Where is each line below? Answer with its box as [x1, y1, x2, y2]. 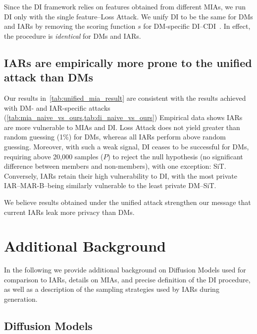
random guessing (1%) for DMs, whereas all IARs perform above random [4, 132, 226, 142]
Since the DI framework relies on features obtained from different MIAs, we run [4, 1, 246, 11]
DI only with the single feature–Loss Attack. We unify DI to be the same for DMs [4, 11, 253, 21]
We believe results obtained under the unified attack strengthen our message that [4, 197, 251, 207]
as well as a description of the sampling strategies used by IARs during [4, 284, 219, 294]
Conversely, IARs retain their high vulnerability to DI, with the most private [4, 170, 238, 181]
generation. [4, 294, 38, 304]
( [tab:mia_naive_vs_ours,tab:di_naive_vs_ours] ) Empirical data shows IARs [4, 112, 243, 123]
